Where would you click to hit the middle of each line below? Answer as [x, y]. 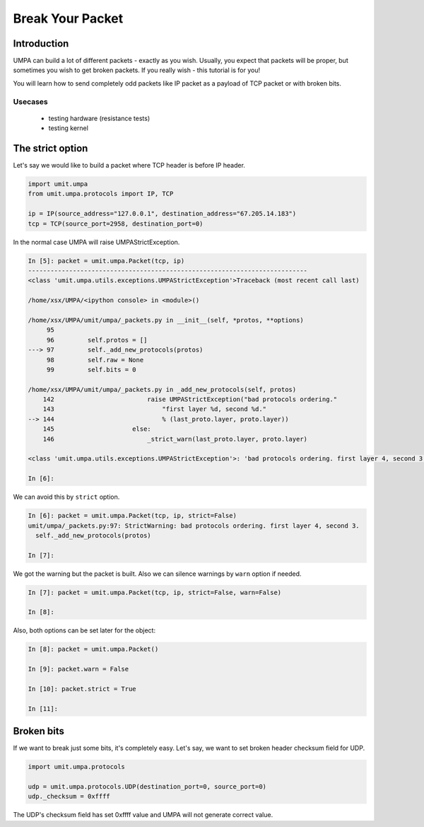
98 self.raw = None [95, 360]
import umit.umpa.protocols [76, 767]
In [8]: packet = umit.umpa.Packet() [93, 649]
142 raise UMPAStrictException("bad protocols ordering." [190, 399]
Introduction [41, 44]
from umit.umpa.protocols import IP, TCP [101, 194]
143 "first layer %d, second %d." [155, 409]
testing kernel [68, 128]
